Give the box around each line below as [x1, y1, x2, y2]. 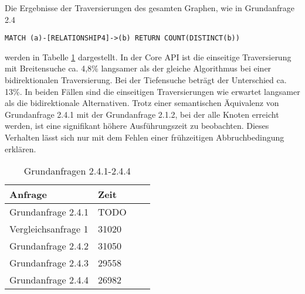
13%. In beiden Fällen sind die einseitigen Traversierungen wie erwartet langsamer [5, 85, 300, 97]
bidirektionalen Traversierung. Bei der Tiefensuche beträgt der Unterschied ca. [5, 74, 287, 86]
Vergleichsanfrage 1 [9, 222, 89, 236]
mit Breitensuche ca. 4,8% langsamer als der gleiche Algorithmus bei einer [5, 62, 272, 74]
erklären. [5, 142, 36, 155]
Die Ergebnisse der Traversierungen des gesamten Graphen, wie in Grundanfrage [5, 2, 295, 13]
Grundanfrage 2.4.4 [9, 273, 89, 287]
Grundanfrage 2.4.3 [9, 256, 89, 270]
